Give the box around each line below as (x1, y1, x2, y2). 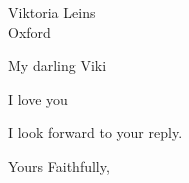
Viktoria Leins (8, 2, 96, 22)
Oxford (8, 21, 51, 42)
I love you (8, 88, 68, 109)
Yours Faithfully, (8, 155, 110, 176)
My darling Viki (8, 55, 107, 76)
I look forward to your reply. (8, 122, 183, 143)
